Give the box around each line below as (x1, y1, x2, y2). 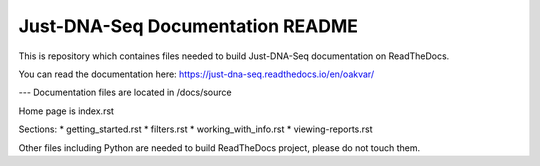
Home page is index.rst (18, 105, 115, 117)
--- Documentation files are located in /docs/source (18, 86, 232, 99)
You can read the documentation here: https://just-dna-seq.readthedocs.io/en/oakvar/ (18, 68, 375, 80)
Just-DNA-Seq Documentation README (18, 15, 359, 37)
